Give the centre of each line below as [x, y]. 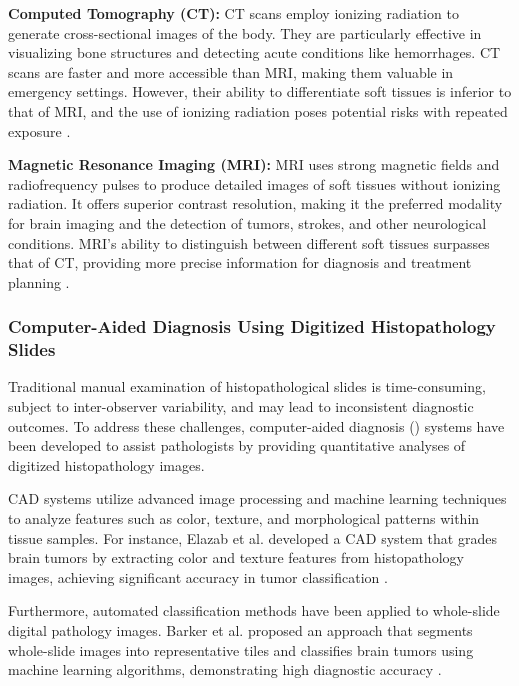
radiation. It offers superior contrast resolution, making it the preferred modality [255, 203]
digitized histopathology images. [106, 464]
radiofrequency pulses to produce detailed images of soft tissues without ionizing [254, 183]
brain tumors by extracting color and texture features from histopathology [236, 557]
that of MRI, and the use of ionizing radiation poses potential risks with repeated [258, 110]
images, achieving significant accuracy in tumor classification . [198, 576]
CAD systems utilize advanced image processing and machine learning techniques [257, 498]
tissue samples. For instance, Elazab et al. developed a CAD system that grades [252, 537]
